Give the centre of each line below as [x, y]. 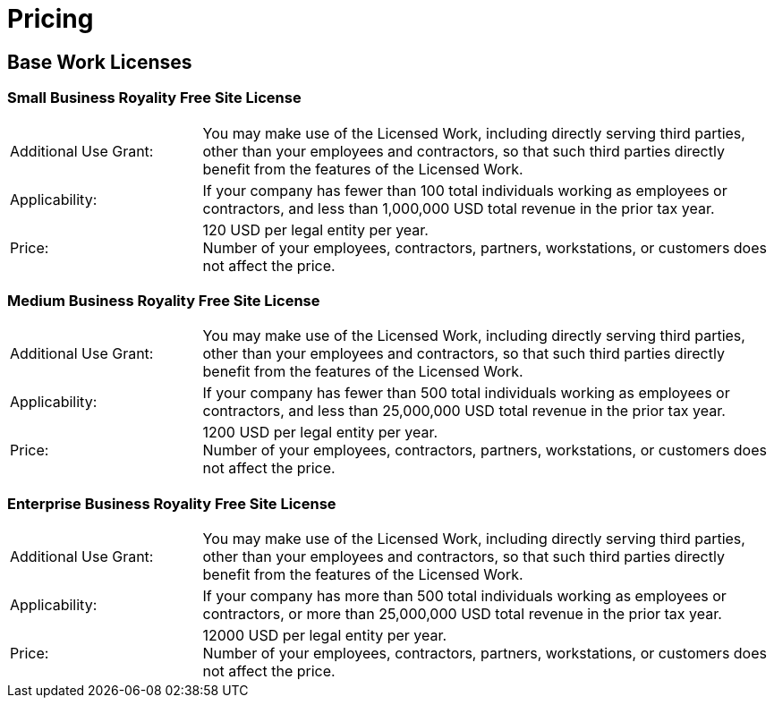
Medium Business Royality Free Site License [164, 300]
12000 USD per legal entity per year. [325, 636]
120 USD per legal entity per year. [315, 229]
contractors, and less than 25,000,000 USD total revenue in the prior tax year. [464, 411]
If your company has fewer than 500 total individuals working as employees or [466, 393]
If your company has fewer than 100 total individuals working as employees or [465, 190]
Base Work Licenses [100, 62]
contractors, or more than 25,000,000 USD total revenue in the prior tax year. [462, 614]
